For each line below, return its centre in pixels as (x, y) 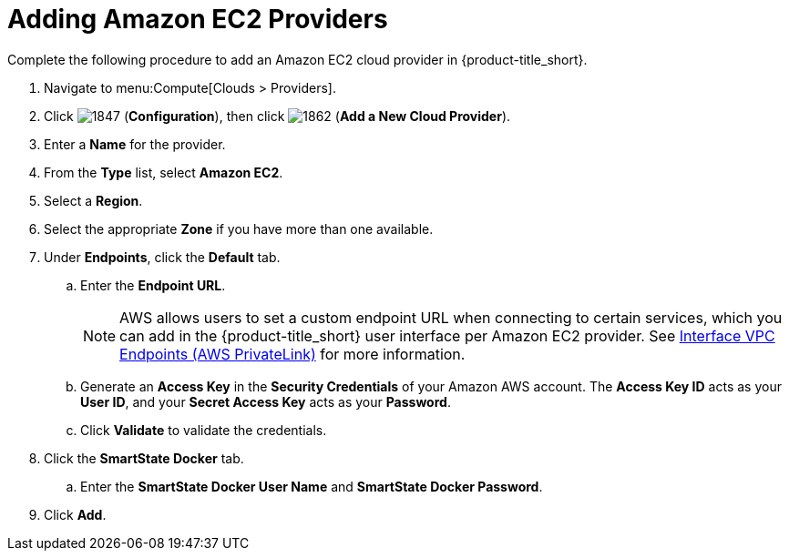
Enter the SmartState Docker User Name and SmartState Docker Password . (312, 486)
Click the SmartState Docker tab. (144, 458)
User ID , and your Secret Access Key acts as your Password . (266, 401)
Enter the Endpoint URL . (153, 285)
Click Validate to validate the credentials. (204, 430)
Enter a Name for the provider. (135, 144)
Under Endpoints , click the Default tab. (162, 257)
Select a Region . (93, 200)
